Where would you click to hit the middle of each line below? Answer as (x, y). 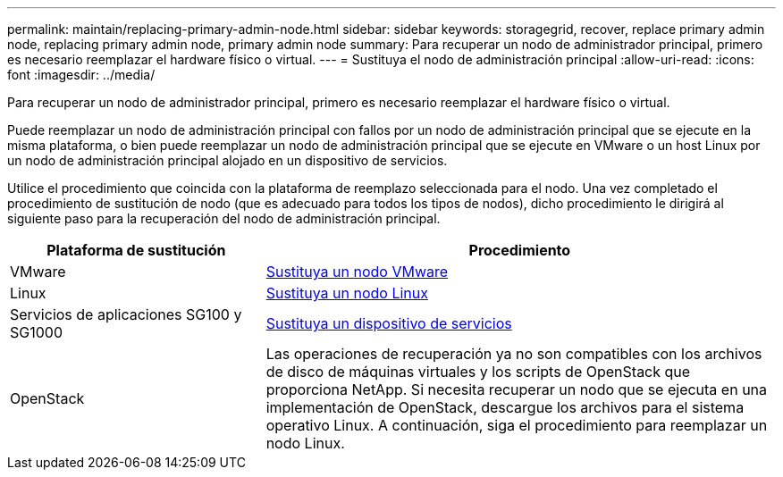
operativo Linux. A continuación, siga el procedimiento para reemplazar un (517, 425)
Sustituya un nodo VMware (357, 272)
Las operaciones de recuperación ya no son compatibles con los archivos (514, 354)
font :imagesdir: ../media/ (81, 75)
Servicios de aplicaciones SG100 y (126, 314)
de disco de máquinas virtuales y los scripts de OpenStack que (478, 372)
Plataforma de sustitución (136, 250)
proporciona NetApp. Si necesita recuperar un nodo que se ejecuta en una (517, 389)
